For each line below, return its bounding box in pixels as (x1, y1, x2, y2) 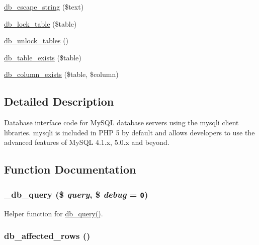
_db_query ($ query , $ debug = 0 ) (4, 188, 148, 200)
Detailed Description (4, 94, 114, 109)
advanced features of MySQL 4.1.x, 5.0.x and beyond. (4, 137, 169, 147)
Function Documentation (4, 161, 136, 177)
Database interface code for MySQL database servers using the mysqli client (4, 117, 239, 128)
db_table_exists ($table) (4, 52, 81, 62)
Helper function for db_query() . (4, 208, 103, 218)
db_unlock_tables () (4, 35, 69, 46)
